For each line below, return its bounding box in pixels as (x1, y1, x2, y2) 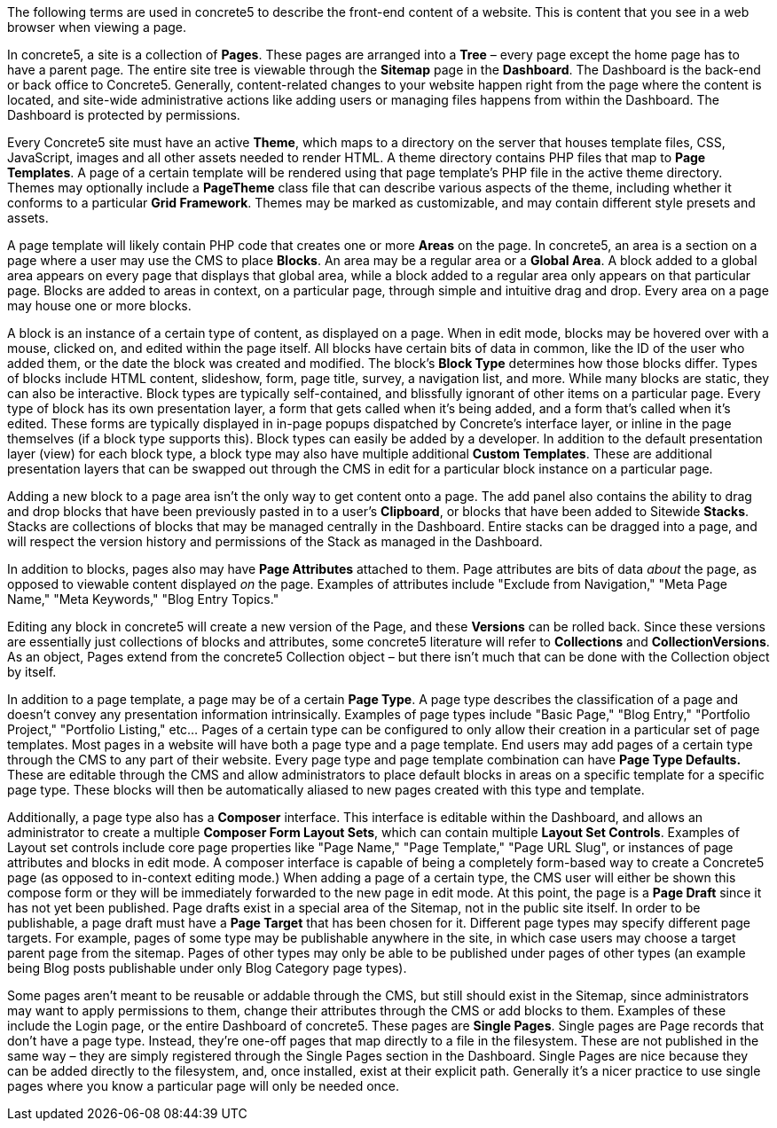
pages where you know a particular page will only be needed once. (7, 1078, 400, 1093)
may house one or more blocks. (7, 298, 192, 313)
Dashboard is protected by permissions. (7, 107, 240, 122)
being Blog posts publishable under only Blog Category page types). (7, 960, 407, 975)
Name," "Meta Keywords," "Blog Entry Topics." (7, 591, 279, 607)
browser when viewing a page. (7, 20, 187, 35)
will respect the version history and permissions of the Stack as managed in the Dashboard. (7, 534, 543, 549)
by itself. (7, 664, 57, 679)
